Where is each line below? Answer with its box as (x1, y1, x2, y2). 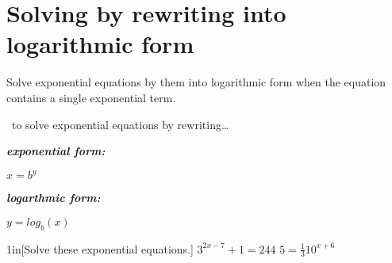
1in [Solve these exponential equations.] (6, 240, 194, 257)
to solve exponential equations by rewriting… (11, 116, 229, 132)
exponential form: (6, 143, 106, 159)
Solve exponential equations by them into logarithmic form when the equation (6, 74, 386, 90)
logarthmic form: (6, 189, 101, 206)
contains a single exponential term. (6, 89, 176, 105)
